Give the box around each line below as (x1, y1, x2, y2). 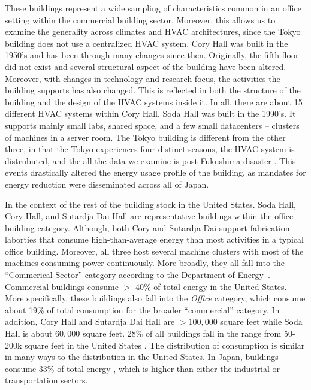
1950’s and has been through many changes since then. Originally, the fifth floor (5, 49, 299, 61)
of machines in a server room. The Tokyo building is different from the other (5, 131, 286, 143)
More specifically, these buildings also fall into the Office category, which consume (5, 292, 306, 304)
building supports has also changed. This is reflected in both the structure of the (5, 84, 301, 96)
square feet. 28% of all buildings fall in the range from (82, 327, 282, 340)
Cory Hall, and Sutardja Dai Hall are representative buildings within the (5, 210, 272, 222)
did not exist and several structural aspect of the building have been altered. (5, 60, 286, 72)
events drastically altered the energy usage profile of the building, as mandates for (5, 166, 306, 179)
